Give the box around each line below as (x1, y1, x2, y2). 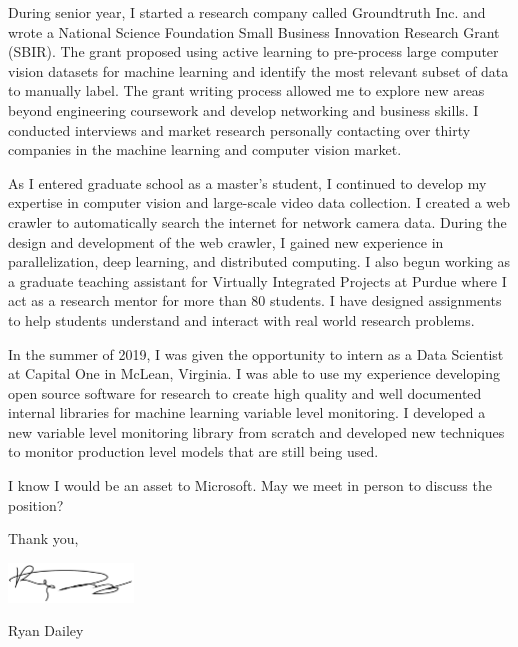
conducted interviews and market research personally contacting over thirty (8, 119, 471, 140)
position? (8, 494, 64, 515)
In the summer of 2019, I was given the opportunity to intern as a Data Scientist (8, 343, 504, 364)
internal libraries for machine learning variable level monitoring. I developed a (8, 402, 486, 423)
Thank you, (8, 528, 79, 549)
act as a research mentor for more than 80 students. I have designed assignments (8, 290, 502, 311)
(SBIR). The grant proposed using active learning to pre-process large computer (8, 41, 499, 62)
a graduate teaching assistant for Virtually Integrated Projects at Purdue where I (8, 270, 507, 291)
